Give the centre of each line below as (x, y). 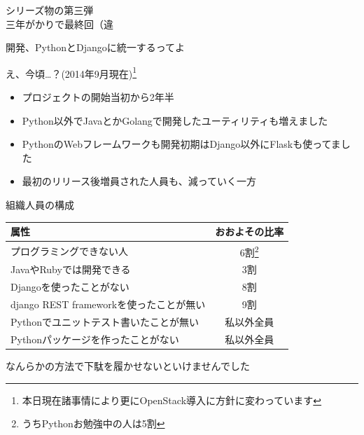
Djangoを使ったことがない (70, 287)
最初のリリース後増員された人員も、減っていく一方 (139, 181)
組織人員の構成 (40, 205)
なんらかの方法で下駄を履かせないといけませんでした (128, 365)
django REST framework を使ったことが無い (108, 304)
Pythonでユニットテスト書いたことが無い (105, 321)
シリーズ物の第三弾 (50, 10)
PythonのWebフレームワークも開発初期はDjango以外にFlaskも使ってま (181, 144)
